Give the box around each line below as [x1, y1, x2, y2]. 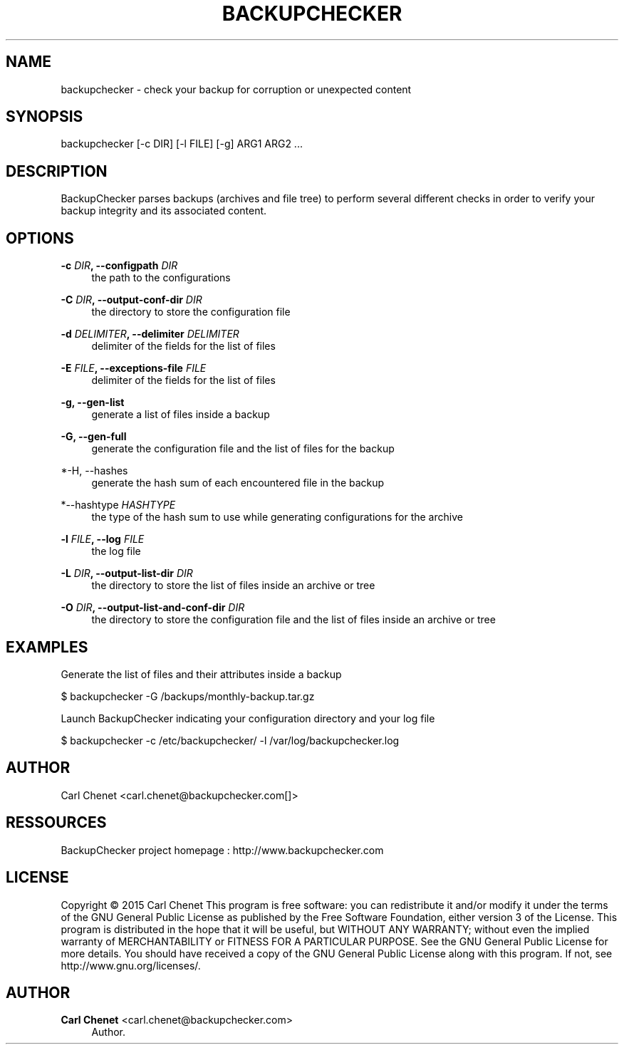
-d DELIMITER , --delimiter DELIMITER [61, 328, 239, 341]
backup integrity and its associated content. [61, 204, 267, 217]
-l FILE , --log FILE [61, 533, 145, 546]
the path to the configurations [91, 271, 231, 284]
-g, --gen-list [61, 396, 125, 409]
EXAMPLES [6, 638, 88, 656]
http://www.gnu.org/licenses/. [61, 959, 201, 972]
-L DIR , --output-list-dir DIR [61, 567, 193, 580]
